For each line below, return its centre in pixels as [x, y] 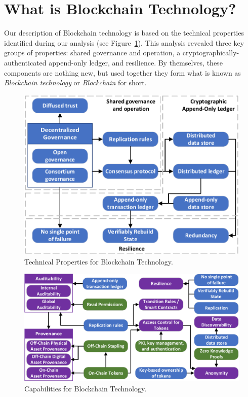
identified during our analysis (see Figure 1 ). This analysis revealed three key [124, 42]
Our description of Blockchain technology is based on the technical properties [124, 33]
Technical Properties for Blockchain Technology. [99, 261]
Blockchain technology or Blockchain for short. [75, 82]
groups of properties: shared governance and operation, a [92, 53]
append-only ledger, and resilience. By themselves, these [136, 62]
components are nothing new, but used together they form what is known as [122, 72]
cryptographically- [211, 53]
